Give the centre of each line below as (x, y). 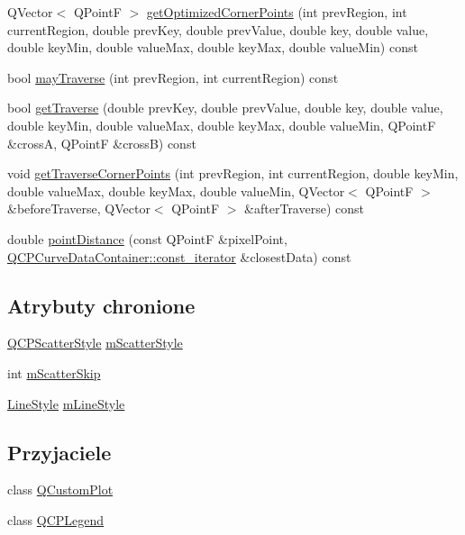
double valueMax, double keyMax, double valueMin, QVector (176, 190)
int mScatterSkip (54, 372)
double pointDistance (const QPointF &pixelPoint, (147, 238)
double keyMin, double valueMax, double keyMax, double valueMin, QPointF (222, 125)
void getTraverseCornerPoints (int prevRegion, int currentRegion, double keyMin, (233, 173)
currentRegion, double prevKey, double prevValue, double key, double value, (218, 29)
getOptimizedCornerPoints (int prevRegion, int (277, 12)
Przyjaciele (59, 452)
